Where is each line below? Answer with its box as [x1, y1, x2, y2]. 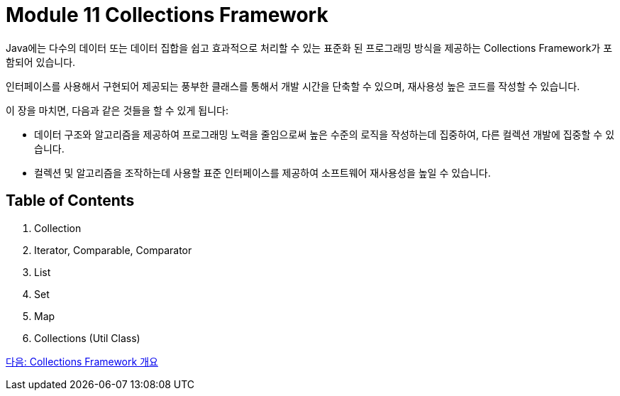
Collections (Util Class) [34, 331, 140, 344]
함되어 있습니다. [6, 55, 76, 68]
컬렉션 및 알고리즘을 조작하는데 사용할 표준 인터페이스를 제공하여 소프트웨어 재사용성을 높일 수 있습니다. [34, 166, 491, 179]
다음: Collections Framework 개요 [6, 355, 158, 368]
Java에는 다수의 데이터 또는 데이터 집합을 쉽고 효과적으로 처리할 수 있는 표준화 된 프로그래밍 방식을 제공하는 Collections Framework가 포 [6, 41, 613, 54]
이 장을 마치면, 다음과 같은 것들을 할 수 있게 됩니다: [6, 104, 228, 116]
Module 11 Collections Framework [6, 3, 328, 27]
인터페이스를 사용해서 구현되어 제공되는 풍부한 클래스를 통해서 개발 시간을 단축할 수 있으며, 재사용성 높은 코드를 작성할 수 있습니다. [6, 79, 580, 92]
